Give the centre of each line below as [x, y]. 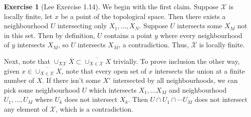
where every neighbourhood [201, 35]
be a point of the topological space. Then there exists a [143, 16]
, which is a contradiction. [95, 108]
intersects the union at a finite [200, 70]
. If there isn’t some [71, 80]
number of [19, 80]
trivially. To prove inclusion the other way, [176, 61]
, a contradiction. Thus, [154, 45]
